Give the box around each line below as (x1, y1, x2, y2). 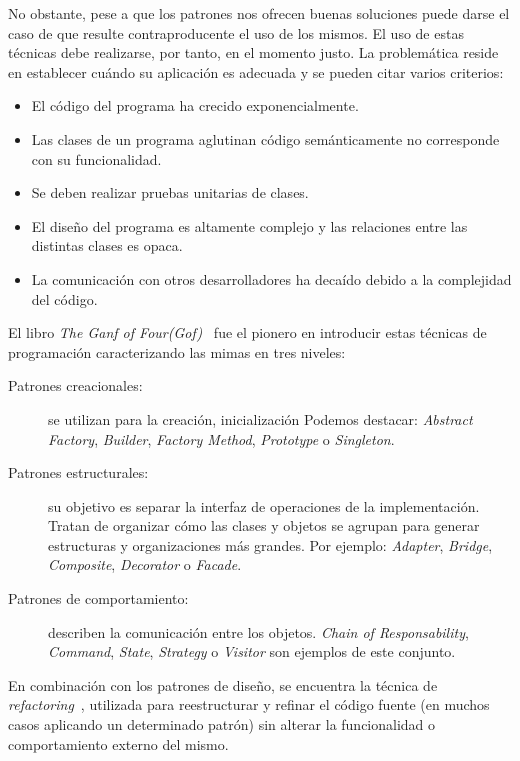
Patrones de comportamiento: (8, 588, 189, 609)
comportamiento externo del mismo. (8, 733, 229, 754)
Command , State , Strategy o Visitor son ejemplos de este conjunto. (48, 641, 456, 662)
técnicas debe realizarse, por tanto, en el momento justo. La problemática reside (8, 42, 499, 63)
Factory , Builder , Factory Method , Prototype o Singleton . (48, 428, 395, 449)
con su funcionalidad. (31, 148, 162, 169)
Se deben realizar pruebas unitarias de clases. (31, 182, 309, 203)
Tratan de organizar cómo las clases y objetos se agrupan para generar (48, 515, 480, 536)
